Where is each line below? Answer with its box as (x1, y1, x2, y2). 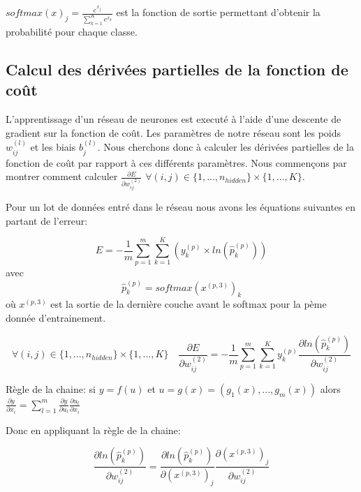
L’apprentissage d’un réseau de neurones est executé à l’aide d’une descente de (6, 112, 341, 126)
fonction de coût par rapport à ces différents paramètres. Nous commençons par (6, 155, 347, 170)
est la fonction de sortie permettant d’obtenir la (116, 5, 321, 20)
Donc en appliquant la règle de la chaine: (6, 422, 181, 437)
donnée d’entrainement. (6, 311, 106, 325)
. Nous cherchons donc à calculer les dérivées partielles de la (97, 140, 354, 154)
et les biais (30, 140, 76, 154)
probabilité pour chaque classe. (6, 24, 138, 38)
